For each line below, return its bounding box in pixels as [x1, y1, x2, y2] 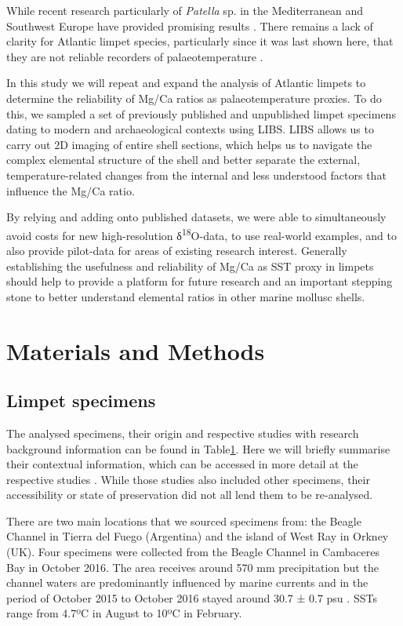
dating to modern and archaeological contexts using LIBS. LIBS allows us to [6, 121, 374, 137]
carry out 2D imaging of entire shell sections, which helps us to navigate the [6, 136, 372, 152]
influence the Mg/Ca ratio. [6, 182, 135, 198]
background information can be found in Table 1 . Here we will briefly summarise [6, 440, 390, 457]
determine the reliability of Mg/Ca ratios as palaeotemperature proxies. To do [6, 89, 382, 106]
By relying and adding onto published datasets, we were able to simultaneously [6, 209, 387, 225]
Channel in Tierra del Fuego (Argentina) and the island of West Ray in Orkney [6, 528, 389, 544]
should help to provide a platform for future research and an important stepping [6, 273, 393, 289]
